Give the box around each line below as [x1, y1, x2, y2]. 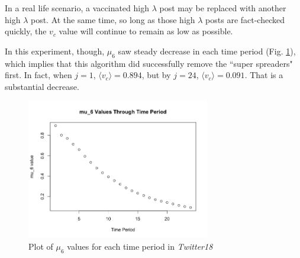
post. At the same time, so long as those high [30, 13, 195, 25]
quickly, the [5, 25, 47, 37]
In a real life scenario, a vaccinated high [5, 2, 149, 14]
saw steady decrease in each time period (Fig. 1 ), [118, 44, 296, 57]
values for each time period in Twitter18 [67, 240, 213, 252]
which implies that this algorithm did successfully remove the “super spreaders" [5, 57, 293, 69]
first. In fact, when [5, 69, 72, 81]
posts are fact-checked [205, 13, 285, 25]
